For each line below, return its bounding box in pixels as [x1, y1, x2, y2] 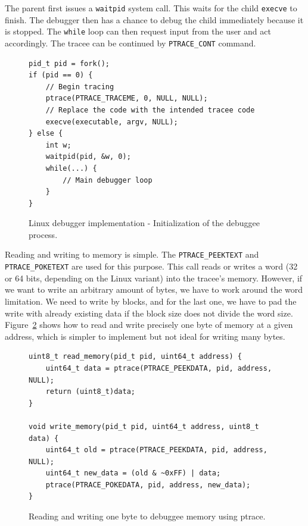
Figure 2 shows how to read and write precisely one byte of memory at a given [5, 318, 293, 331]
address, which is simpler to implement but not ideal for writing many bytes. [5, 330, 285, 342]
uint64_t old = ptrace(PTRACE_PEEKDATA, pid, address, [45, 446, 267, 455]
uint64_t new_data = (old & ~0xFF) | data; [45, 469, 221, 478]
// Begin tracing [45, 82, 114, 91]
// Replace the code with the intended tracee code [45, 105, 255, 114]
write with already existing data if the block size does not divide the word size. [5, 306, 293, 319]
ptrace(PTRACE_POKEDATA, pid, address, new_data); [45, 480, 251, 489]
